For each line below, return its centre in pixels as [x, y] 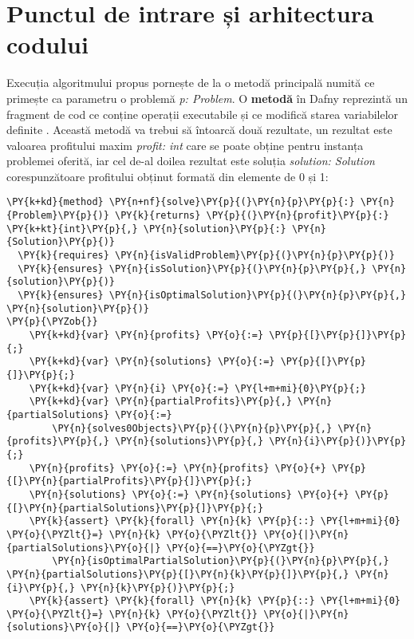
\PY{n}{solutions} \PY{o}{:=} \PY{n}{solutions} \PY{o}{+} [189, 494]
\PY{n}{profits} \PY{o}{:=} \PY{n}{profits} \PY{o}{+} [177, 468]
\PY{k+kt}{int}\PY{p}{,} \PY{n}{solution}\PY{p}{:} [146, 229]
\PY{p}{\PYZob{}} [52, 322]
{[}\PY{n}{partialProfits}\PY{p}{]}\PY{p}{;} [129, 481]
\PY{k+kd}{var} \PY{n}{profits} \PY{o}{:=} [146, 335]
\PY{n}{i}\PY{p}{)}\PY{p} [338, 442]
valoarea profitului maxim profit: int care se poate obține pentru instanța [185, 145]
